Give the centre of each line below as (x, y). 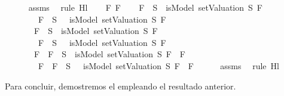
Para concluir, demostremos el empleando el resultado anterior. (120, 86)
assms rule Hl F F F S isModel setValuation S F (145, 7)
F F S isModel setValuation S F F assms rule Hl (158, 65)
